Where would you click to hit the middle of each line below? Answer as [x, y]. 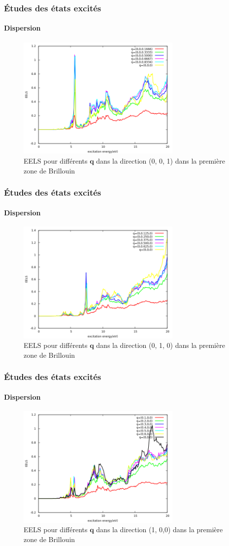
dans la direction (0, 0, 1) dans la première [161, 161]
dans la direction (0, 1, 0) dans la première [161, 345]
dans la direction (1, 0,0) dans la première [160, 529]
